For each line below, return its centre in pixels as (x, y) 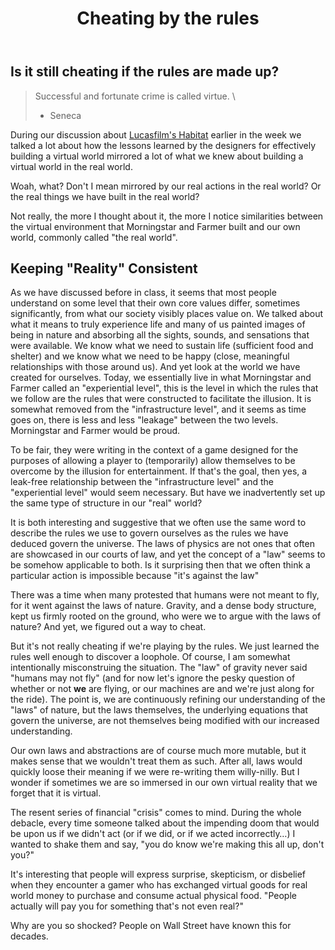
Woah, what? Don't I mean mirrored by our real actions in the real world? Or (166, 186)
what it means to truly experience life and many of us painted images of (158, 324)
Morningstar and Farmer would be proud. (95, 431)
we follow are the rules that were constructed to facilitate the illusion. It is (161, 399)
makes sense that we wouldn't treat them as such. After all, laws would (156, 761)
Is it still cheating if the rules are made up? (145, 72)
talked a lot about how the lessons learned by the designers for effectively (163, 145)
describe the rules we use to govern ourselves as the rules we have (149, 533)
